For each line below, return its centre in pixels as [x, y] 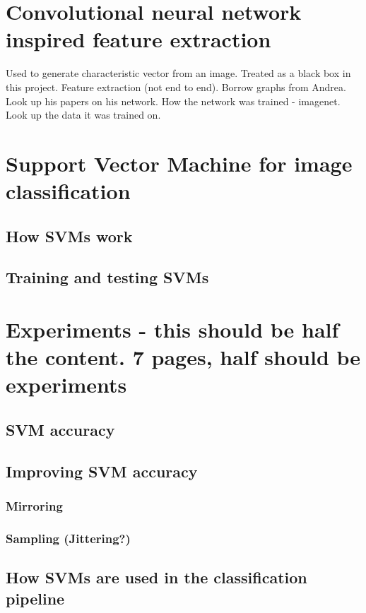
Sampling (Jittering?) [68, 538]
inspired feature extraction [138, 39]
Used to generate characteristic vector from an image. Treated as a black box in [178, 73]
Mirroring [34, 506]
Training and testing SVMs [107, 277]
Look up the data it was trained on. [83, 115]
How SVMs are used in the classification [157, 577]
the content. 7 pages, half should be [183, 357]
